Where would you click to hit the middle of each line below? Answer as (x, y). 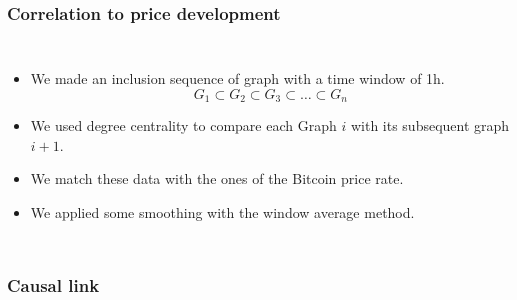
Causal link (53, 284)
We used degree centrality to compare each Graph (183, 125)
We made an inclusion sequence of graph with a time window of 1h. (237, 78)
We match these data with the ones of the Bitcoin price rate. (217, 178)
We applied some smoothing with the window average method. (222, 212)
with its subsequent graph (430, 125)
